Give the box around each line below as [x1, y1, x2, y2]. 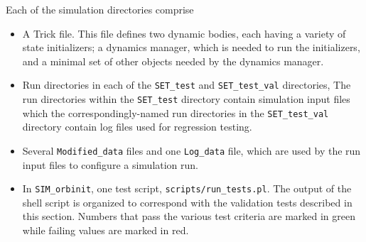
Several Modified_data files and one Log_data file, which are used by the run [22, 143, 361, 158]
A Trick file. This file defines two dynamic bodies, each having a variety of [22, 26, 346, 40]
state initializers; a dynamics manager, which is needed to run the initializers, [22, 40, 360, 55]
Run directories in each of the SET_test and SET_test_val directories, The [22, 77, 351, 92]
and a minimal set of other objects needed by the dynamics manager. [22, 53, 324, 68]
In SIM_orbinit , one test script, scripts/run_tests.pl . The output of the [22, 181, 352, 196]
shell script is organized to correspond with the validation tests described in [22, 194, 352, 209]
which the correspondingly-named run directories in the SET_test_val [22, 105, 329, 120]
